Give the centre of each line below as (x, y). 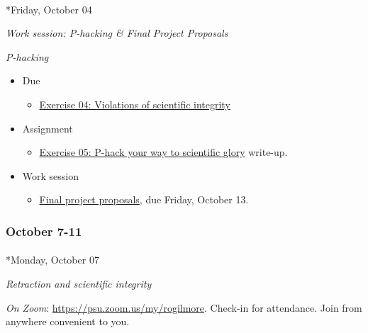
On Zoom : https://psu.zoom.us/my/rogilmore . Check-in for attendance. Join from (184, 307)
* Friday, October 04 (49, 9)
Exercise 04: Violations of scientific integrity (135, 104)
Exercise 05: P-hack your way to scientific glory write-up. (163, 152)
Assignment (48, 128)
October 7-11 (44, 231)
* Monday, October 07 (52, 260)
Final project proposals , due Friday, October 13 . (144, 199)
